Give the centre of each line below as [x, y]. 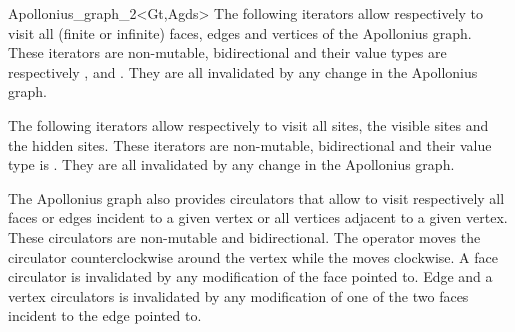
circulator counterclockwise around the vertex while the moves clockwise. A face [253, 256]
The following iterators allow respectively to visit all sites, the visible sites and [248, 124]
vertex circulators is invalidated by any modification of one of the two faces [238, 295]
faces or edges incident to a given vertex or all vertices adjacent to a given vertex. [258, 217]
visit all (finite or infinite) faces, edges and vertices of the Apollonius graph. [240, 32]
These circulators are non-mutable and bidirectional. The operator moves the [244, 236]
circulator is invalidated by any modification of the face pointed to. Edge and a [250, 276]
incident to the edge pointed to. [105, 315]
